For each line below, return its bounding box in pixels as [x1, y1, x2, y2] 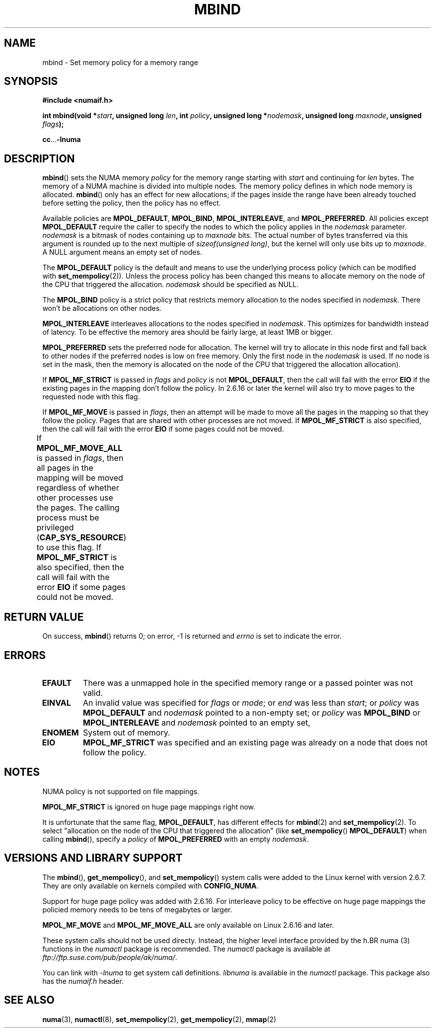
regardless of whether [36, 483, 119, 493]
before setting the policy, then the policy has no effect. [42, 199, 221, 208]
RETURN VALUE [4, 610, 84, 623]
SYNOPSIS [4, 75, 58, 88]
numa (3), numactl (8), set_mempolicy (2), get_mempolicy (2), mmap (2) [42, 1015, 277, 1024]
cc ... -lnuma [42, 135, 81, 144]
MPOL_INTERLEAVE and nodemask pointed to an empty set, [83, 717, 310, 728]
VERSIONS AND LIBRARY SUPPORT [4, 852, 183, 865]
